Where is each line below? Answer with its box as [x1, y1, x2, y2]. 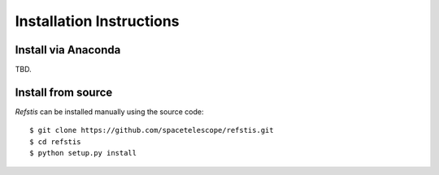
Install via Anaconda [15, 43, 121, 57]
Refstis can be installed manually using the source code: [15, 106, 204, 117]
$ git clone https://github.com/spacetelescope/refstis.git [29, 126, 274, 135]
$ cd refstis [29, 137, 81, 146]
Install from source [15, 85, 113, 99]
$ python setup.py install [29, 148, 137, 158]
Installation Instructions [15, 12, 180, 30]
